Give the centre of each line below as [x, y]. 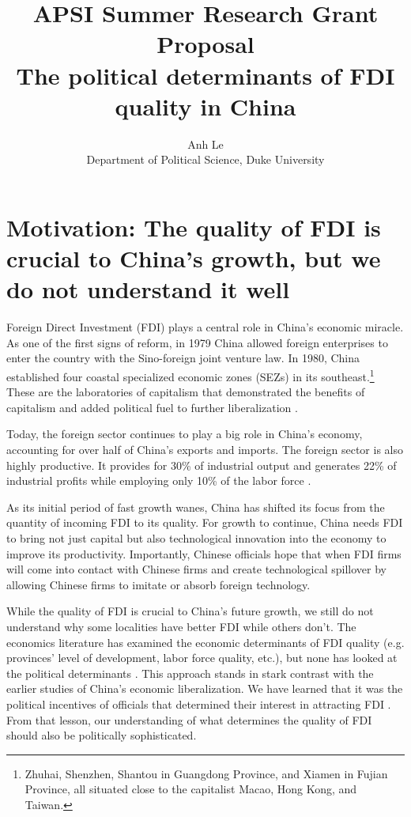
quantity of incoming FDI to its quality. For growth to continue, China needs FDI [205, 522]
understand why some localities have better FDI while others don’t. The [181, 626]
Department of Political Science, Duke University [205, 159]
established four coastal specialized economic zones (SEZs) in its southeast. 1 [190, 375]
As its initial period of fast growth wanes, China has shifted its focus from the [196, 507]
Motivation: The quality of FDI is [194, 227]
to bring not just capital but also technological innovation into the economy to [196, 537]
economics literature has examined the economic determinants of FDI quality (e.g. [205, 642]
